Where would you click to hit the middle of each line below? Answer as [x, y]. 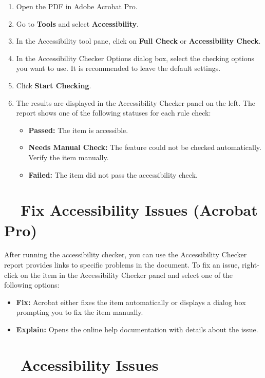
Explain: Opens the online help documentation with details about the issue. [137, 329]
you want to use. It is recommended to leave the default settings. [118, 68]
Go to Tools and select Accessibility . [77, 23]
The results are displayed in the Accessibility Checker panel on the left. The [136, 102]
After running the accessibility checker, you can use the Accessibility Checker [126, 254]
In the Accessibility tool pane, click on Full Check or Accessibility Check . [138, 41]
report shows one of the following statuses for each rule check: [113, 113]
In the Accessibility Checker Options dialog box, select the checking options [135, 58]
